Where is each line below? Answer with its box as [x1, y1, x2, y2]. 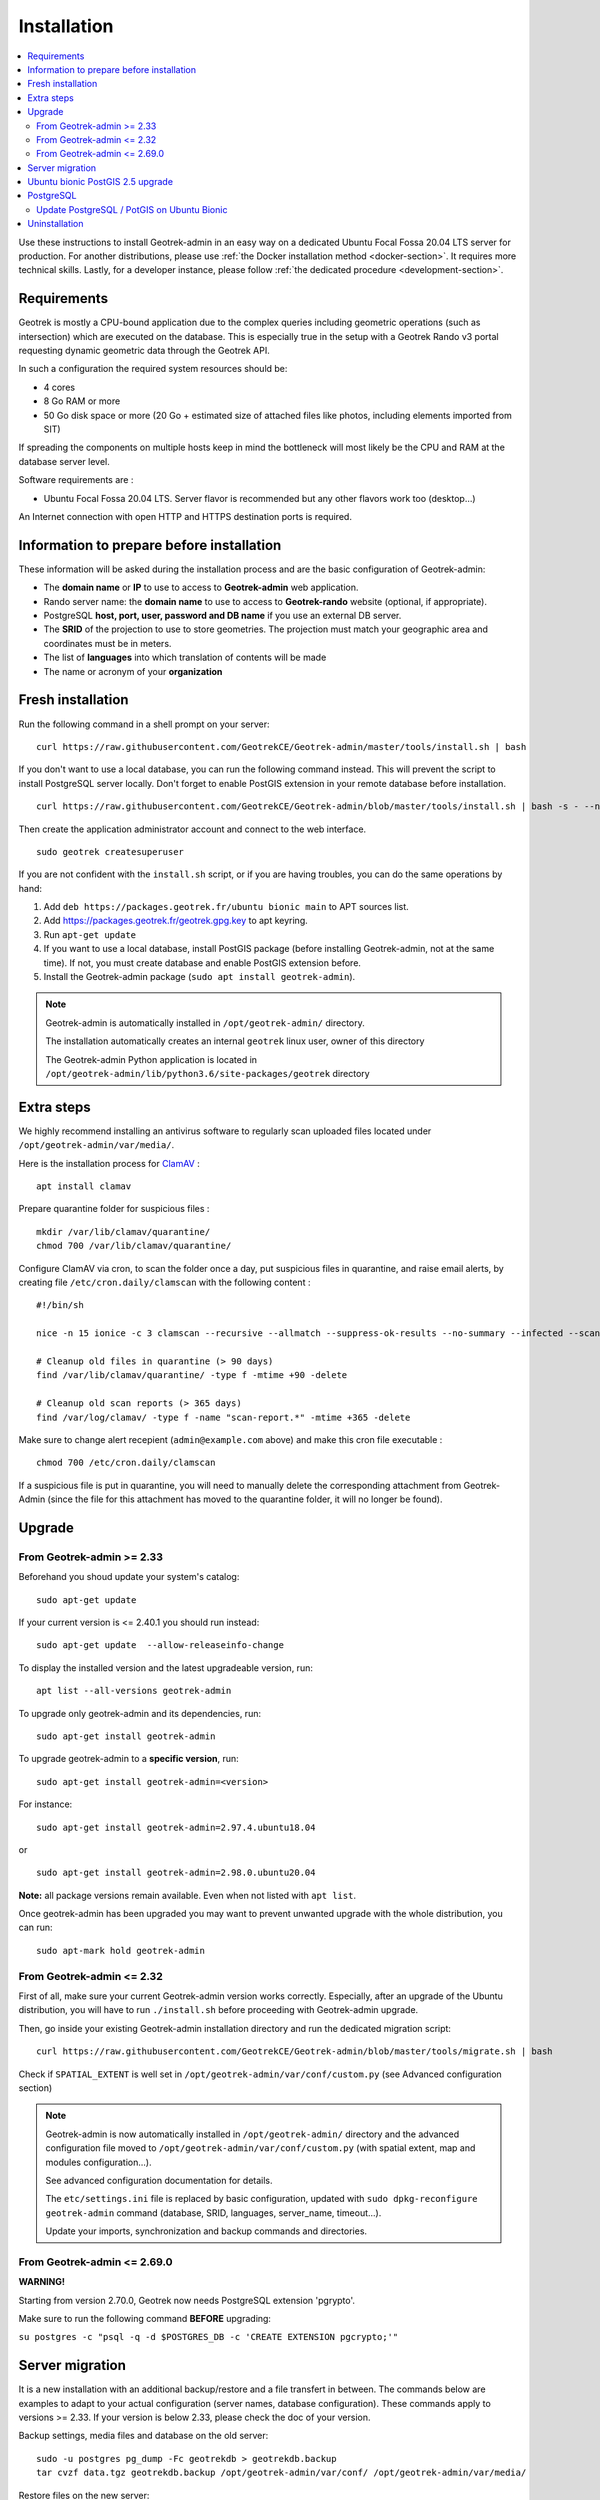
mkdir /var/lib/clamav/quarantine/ [36, 1226, 211, 1237]
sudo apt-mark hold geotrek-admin [36, 1945, 205, 1956]
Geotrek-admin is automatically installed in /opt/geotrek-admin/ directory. [45, 1016, 365, 1029]
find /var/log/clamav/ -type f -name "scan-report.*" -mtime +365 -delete [36, 1411, 411, 1423]
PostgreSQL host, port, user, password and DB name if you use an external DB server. [43, 610, 402, 622]
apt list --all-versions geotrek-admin [36, 1685, 232, 1697]
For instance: [18, 1798, 73, 1810]
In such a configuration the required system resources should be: [18, 363, 288, 375]
